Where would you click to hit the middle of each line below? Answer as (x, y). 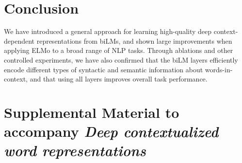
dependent (19, 41)
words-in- (219, 69)
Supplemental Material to (92, 112)
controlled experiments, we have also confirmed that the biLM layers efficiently (121, 59)
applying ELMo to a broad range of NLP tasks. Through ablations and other (119, 50)
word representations (75, 150)
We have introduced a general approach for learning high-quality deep (108, 31)
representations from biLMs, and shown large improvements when (134, 41)
